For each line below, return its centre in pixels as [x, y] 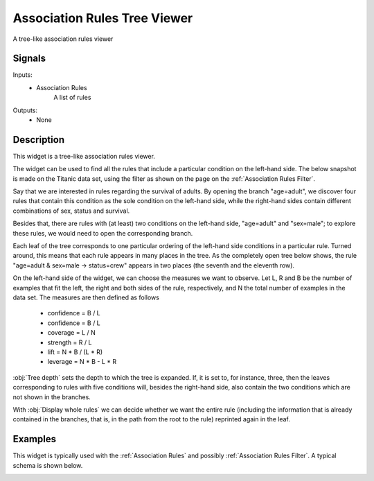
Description [39, 140]
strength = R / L [70, 342]
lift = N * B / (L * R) [75, 352]
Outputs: [25, 110]
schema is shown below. [48, 465]
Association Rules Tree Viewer [103, 18]
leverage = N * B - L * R [82, 362]
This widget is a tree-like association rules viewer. [84, 156]
